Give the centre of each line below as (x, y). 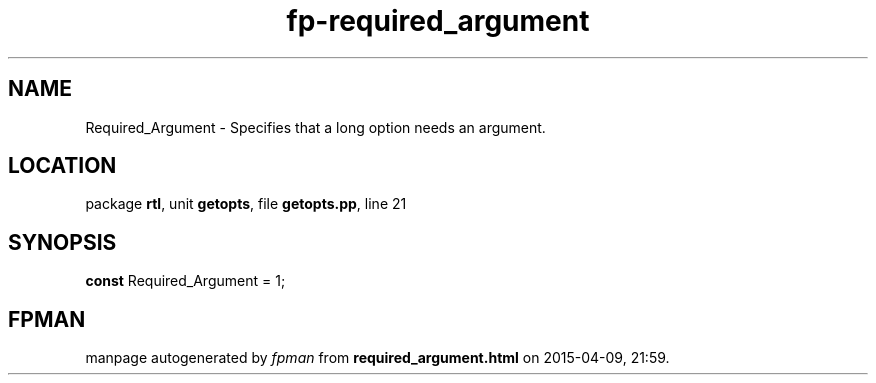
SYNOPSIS (62, 242)
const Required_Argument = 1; (185, 281)
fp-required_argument (438, 21)
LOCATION (62, 166)
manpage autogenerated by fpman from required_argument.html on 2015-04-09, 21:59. (377, 358)
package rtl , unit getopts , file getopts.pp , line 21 (246, 204)
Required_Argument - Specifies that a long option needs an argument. (315, 127)
